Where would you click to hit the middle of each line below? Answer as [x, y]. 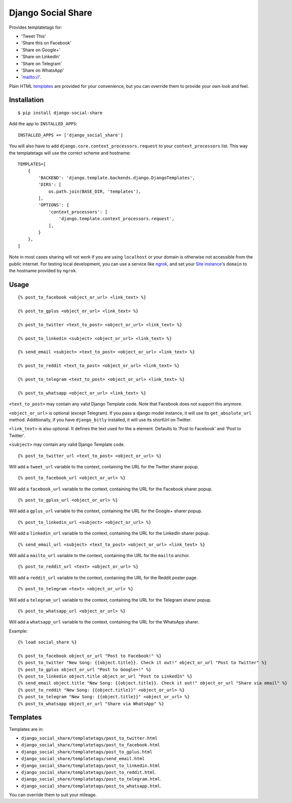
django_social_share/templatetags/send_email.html [83, 759]
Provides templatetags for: [36, 27]
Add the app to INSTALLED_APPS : [43, 124]
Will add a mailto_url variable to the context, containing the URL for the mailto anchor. [99, 556]
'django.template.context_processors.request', [117, 219]
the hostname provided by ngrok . [43, 270]
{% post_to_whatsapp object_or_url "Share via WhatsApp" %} [91, 703]
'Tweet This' [34, 36]
